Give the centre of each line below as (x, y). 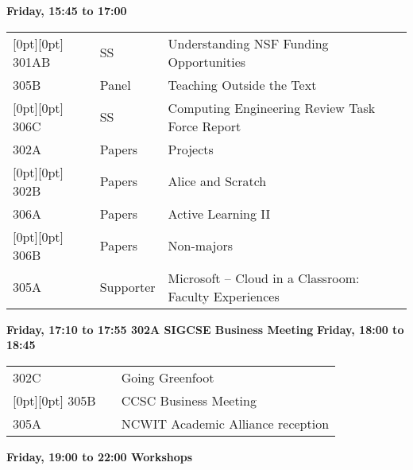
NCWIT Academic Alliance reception (225, 423)
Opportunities (207, 61)
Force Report (205, 126)
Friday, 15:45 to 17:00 (67, 10)
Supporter (127, 287)
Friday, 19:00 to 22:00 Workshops (100, 456)
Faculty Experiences (224, 296)
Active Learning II (219, 213)
